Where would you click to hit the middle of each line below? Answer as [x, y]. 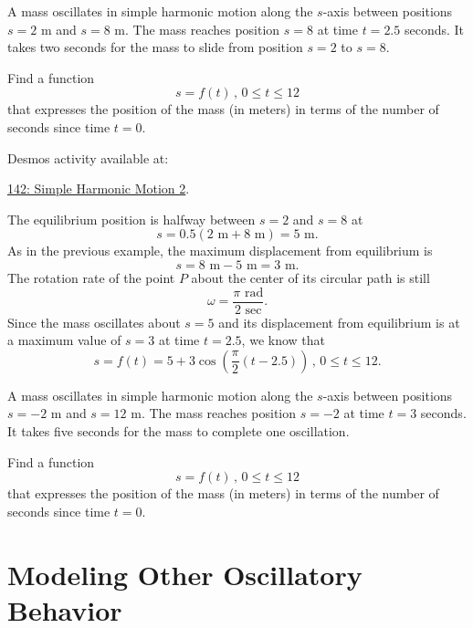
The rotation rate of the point [91, 277]
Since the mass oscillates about [94, 322]
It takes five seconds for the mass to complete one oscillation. [179, 430]
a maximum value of [64, 340]
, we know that [283, 340]
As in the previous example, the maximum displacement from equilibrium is [220, 251]
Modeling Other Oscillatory [185, 574]
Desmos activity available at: [88, 157]
